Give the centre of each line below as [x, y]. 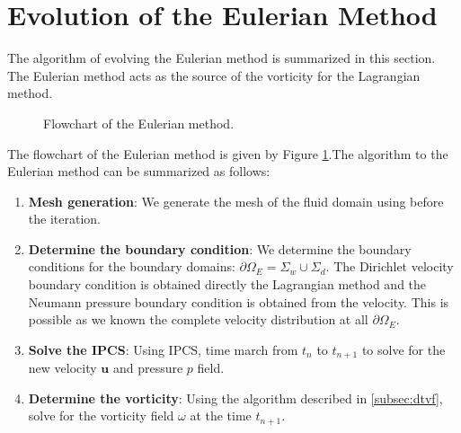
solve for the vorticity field [101, 415]
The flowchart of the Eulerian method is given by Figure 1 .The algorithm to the [228, 153]
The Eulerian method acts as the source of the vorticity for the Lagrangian [214, 75]
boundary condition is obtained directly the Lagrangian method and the [227, 284]
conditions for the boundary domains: [132, 266]
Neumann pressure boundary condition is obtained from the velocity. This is [239, 301]
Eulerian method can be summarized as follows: [139, 171]
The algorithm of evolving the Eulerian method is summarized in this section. [222, 58]
